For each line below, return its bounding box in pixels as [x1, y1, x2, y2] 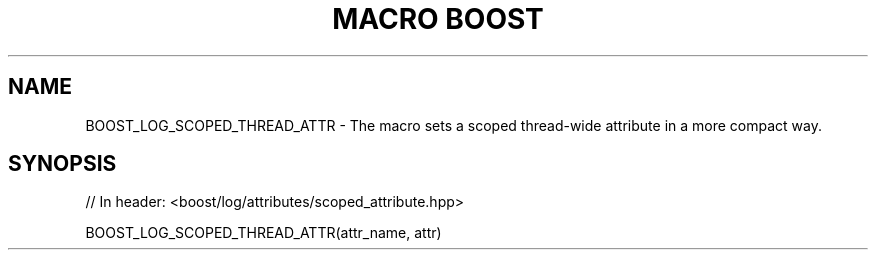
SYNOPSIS [8, 151, 117, 177]
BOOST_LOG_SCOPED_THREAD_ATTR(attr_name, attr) [85, 224, 442, 242]
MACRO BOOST [332, 2, 544, 36]
